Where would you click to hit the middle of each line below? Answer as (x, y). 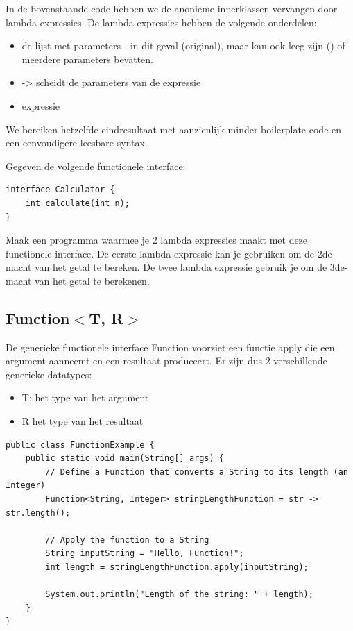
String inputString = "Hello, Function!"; (145, 554)
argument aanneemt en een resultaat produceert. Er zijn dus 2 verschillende (166, 361)
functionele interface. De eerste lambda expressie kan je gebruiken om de (160, 253)
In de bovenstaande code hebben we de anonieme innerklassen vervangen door (172, 8)
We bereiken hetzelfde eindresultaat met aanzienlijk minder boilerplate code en (174, 129)
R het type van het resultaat (83, 421)
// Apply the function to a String (127, 540)
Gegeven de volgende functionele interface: (96, 166)
